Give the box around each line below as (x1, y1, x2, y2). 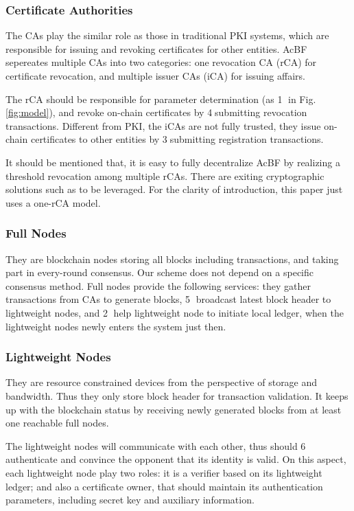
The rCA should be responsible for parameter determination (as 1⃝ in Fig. (5, 91, 316, 106)
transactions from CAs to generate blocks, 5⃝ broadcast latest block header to (5, 292, 331, 306)
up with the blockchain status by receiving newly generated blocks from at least (5, 402, 342, 416)
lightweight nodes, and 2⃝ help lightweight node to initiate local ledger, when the (5, 305, 344, 319)
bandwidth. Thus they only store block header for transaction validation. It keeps (5, 388, 349, 402)
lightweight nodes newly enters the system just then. (5, 319, 226, 333)
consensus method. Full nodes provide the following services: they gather (5, 278, 311, 293)
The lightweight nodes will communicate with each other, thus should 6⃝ (5, 438, 309, 453)
